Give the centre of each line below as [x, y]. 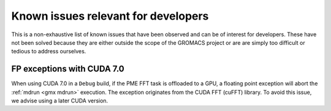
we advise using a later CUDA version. [60, 101]
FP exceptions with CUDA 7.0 [68, 69]
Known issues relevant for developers [110, 16]
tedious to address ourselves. [49, 52]
